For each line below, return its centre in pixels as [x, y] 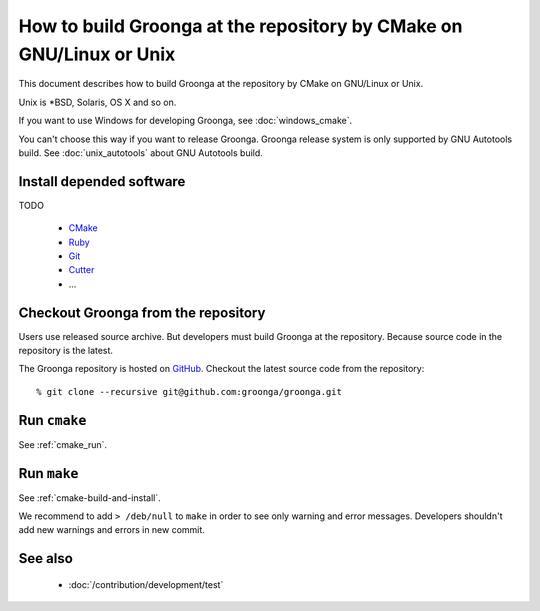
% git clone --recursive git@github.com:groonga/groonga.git [189, 391]
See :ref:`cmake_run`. [63, 444]
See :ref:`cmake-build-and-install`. [89, 497]
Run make [48, 473]
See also [46, 558]
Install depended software [102, 181]
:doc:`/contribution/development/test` [146, 584]
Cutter [81, 270]
